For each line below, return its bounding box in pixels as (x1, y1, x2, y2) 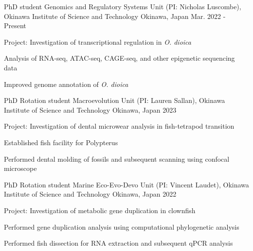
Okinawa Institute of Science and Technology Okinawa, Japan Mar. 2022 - (4, 11, 226, 21)
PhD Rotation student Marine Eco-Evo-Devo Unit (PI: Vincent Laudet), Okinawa (4, 179, 249, 189)
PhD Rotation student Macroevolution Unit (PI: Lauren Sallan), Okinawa (4, 95, 225, 105)
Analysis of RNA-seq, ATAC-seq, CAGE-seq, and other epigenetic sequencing (4, 53, 235, 63)
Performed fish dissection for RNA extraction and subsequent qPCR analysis (4, 238, 233, 248)
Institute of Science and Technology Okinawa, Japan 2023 (4, 104, 177, 115)
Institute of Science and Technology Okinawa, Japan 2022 (4, 189, 177, 199)
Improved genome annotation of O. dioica (4, 79, 128, 89)
